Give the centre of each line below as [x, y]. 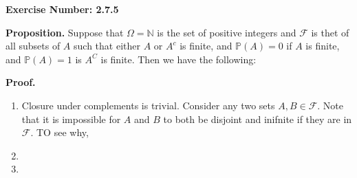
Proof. [21, 82]
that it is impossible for [71, 119]
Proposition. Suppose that [65, 32]
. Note [330, 105]
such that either [107, 46]
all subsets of [33, 46]
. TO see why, [60, 132]
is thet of [330, 32]
